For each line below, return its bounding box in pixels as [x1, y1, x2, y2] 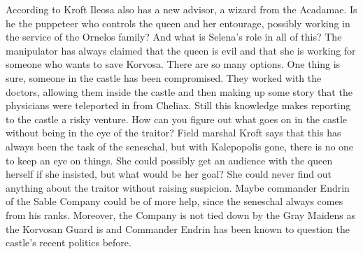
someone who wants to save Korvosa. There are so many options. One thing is [6, 57, 341, 71]
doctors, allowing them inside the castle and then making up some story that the [6, 84, 353, 99]
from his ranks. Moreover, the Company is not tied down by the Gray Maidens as [6, 207, 356, 222]
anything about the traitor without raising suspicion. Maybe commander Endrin [6, 180, 350, 195]
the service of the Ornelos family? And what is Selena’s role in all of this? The [6, 29, 342, 44]
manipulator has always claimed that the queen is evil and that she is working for [6, 43, 356, 57]
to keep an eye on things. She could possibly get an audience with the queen [6, 153, 333, 167]
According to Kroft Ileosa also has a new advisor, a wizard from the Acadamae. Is [6, 2, 357, 16]
